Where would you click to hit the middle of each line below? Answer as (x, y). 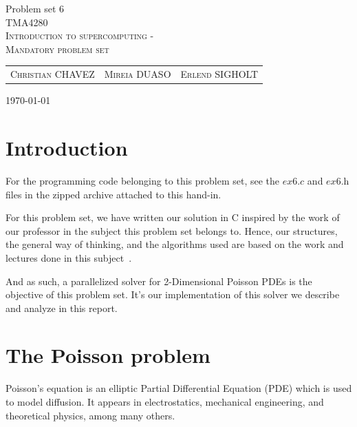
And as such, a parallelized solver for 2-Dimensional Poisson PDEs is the (159, 281)
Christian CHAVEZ (53, 74)
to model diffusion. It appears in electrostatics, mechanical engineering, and (165, 402)
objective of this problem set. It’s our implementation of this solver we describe (173, 294)
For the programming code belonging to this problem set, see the (143, 180)
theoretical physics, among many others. (90, 415)
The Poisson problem (108, 355)
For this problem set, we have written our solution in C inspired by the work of (173, 217)
